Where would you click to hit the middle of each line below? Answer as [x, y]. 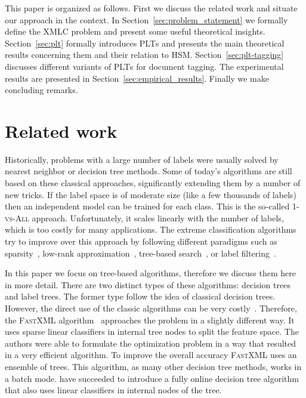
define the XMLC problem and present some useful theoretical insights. [135, 31]
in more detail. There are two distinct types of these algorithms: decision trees [148, 284]
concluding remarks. [41, 90]
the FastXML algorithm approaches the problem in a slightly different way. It [150, 320]
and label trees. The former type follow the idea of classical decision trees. [140, 296]
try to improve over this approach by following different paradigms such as [141, 241]
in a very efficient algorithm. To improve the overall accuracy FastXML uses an [151, 355]
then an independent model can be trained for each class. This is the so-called [147, 206]
